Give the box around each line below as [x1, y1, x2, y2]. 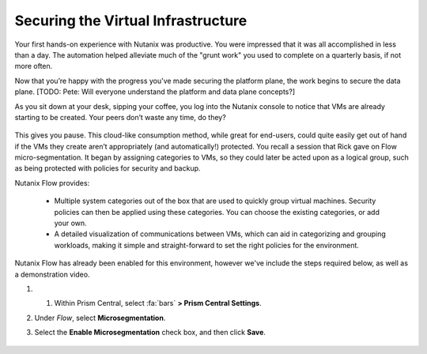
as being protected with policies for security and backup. [14, 164, 201, 173]
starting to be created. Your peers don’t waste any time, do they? [14, 112, 227, 122]
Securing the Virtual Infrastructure [14, 12, 248, 29]
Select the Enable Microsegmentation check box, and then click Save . [34, 328, 266, 337]
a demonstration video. [14, 269, 90, 279]
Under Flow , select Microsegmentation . [34, 313, 166, 322]
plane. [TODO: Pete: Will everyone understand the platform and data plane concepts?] [14, 87, 296, 96]
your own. [54, 218, 87, 228]
